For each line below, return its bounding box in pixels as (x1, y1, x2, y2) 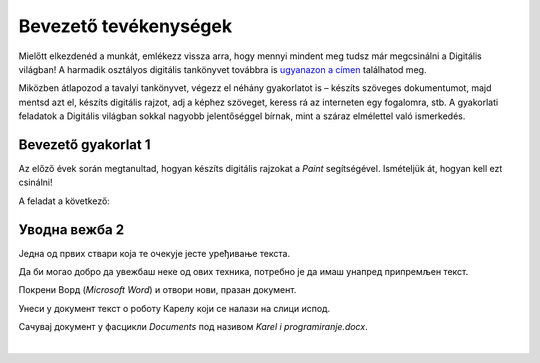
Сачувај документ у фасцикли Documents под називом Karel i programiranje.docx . (18, 321, 369, 333)
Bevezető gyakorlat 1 (18, 136, 151, 153)
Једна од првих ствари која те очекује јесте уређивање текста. (18, 247, 290, 259)
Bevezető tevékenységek (18, 15, 233, 37)
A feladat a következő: (18, 195, 110, 207)
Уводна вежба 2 (18, 221, 125, 238)
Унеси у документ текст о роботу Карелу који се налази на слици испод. (18, 302, 331, 314)
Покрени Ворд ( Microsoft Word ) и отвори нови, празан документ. (18, 284, 297, 296)
